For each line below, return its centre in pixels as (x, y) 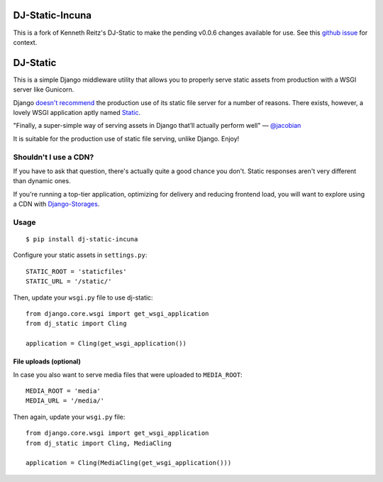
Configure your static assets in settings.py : (80, 255)
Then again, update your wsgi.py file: (69, 417)
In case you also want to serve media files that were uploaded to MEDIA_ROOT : (128, 374)
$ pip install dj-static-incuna (82, 239)
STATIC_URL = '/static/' (69, 281)
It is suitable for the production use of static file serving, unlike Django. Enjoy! (126, 138)
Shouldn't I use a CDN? (54, 157)
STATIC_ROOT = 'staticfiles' (76, 271)
